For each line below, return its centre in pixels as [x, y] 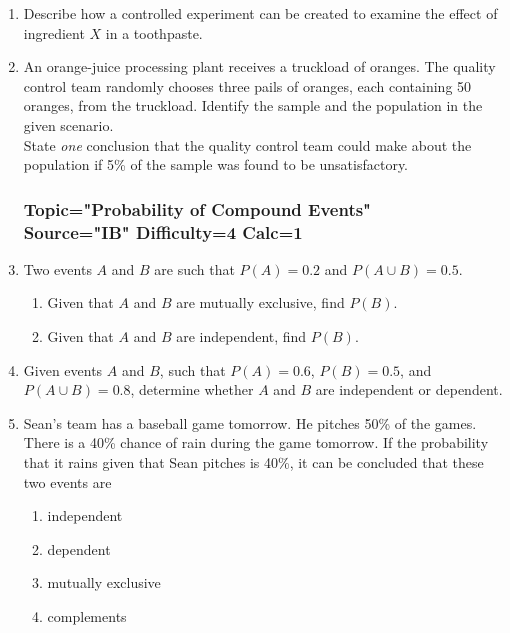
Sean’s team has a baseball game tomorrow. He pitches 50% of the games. [250, 422]
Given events [63, 369]
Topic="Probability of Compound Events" [197, 208]
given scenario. [68, 124]
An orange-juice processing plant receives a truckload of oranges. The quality [259, 66]
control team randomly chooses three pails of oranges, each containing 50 [247, 85]
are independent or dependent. [409, 389]
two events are [67, 481]
